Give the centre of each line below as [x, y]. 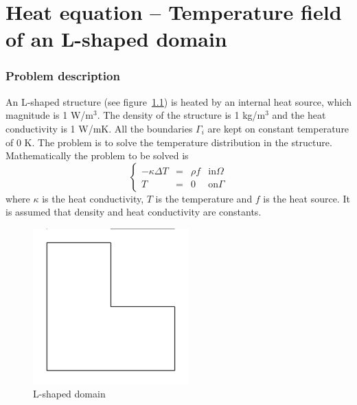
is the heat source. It [307, 198]
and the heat [299, 115]
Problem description [63, 76]
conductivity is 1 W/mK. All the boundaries [99, 128]
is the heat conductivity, [93, 198]
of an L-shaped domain [116, 39]
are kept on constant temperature [278, 128]
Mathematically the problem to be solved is [97, 155]
